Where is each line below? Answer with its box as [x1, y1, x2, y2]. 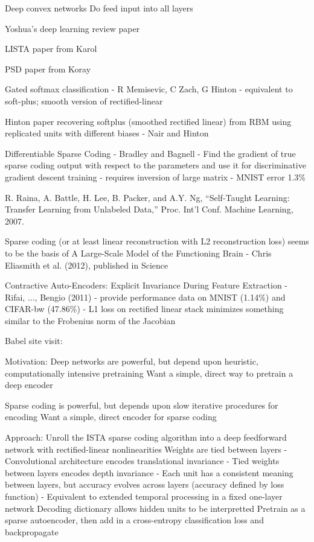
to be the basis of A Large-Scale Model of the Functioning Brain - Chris [5, 246, 272, 259]
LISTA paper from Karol [5, 42, 97, 55]
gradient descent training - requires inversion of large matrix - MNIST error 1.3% [5, 170, 306, 183]
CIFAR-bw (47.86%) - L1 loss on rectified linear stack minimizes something [5, 302, 284, 315]
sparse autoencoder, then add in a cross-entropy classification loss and [5, 514, 264, 526]
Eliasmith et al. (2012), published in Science [5, 258, 168, 271]
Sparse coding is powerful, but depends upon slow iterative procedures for [5, 398, 278, 411]
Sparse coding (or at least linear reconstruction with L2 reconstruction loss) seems [5, 235, 309, 247]
